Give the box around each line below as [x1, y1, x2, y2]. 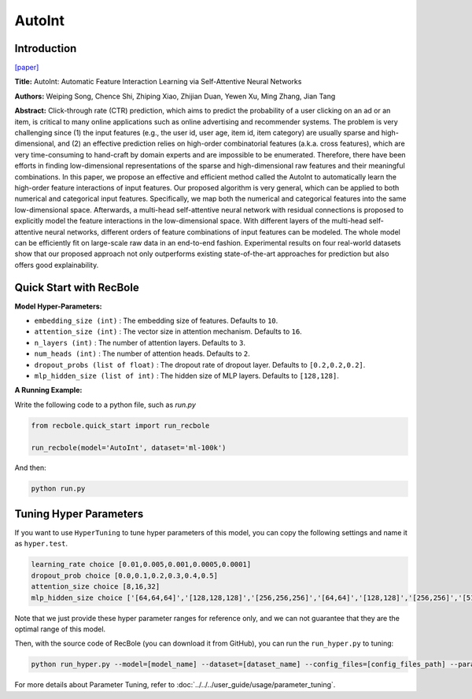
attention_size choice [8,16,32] [31, 582, 160, 591]
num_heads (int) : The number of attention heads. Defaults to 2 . [34, 349, 251, 358]
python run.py [31, 484, 86, 494]
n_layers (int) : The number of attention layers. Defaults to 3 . [34, 338, 245, 347]
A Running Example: [14, 386, 83, 395]
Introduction [14, 42, 77, 55]
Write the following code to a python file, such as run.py [14, 400, 197, 409]
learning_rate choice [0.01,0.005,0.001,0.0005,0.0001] [31, 560, 252, 569]
